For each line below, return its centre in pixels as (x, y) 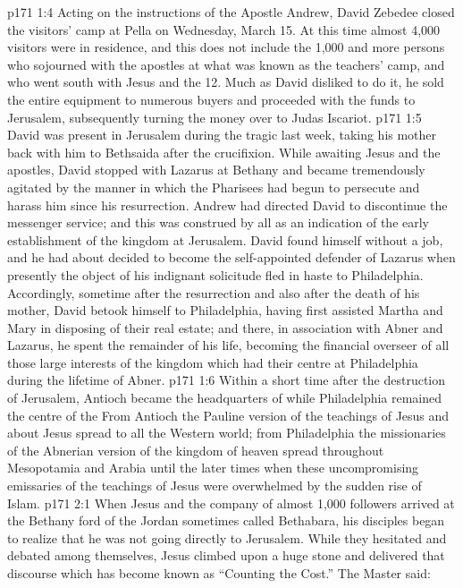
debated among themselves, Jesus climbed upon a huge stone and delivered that (226, 555)
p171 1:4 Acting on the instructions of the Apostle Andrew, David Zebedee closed (231, 12)
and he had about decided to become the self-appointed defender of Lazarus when (231, 257)
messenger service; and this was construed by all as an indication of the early (218, 222)
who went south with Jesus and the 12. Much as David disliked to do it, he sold (226, 82)
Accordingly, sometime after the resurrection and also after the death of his (214, 292)
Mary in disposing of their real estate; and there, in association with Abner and (225, 327)
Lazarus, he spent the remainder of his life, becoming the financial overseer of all (228, 345)
